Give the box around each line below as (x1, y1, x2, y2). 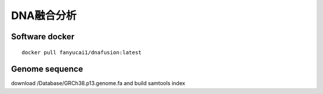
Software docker (11, 32, 75, 42)
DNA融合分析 (11, 9, 77, 22)
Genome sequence (11, 64, 83, 74)
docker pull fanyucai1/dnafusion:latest (22, 49, 142, 56)
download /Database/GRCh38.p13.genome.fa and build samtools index (11, 80, 185, 87)
